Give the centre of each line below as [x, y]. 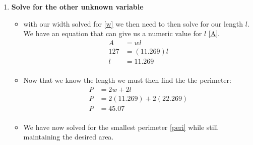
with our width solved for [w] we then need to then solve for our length [133, 23]
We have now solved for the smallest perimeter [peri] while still [121, 127]
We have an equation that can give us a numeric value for [113, 33]
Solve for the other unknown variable [77, 7]
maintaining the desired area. [69, 137]
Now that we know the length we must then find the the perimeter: [127, 80]
